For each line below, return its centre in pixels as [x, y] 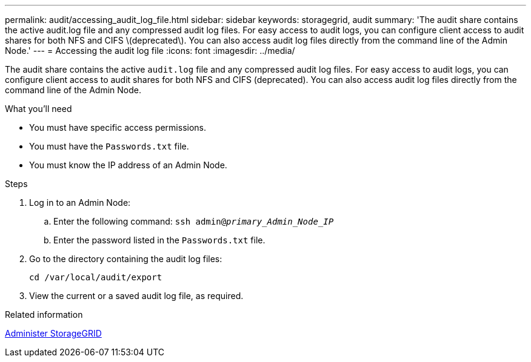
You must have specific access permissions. [118, 127]
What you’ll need [38, 109]
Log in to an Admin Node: [80, 202]
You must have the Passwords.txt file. [109, 146]
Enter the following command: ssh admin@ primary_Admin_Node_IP [194, 221]
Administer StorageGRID [53, 333]
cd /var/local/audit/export [96, 277]
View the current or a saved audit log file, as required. [136, 296]
